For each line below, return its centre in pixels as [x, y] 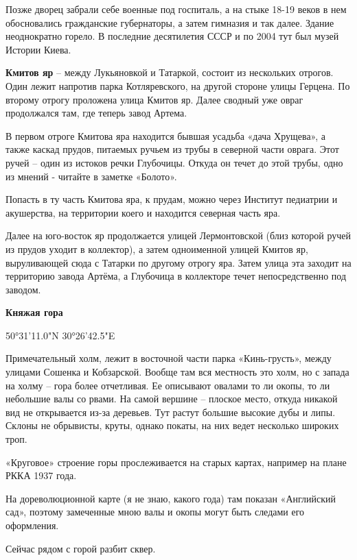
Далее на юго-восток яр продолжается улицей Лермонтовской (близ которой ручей [178, 235]
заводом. [23, 289]
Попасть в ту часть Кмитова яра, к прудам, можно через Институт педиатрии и [172, 199]
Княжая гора [34, 312]
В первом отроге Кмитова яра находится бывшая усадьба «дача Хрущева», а [166, 135]
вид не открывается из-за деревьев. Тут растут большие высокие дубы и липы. [171, 412]
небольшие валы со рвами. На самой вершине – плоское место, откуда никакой [172, 399]
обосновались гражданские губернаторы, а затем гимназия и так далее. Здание [170, 22]
